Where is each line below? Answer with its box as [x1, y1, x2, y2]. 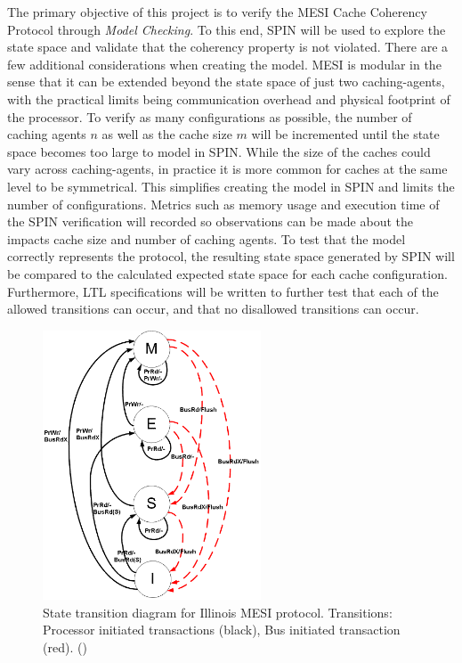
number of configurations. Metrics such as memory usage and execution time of [7, 194, 440, 213]
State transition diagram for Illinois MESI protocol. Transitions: [43, 602, 393, 621]
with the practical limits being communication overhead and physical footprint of [7, 89, 450, 108]
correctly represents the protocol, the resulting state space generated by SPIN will [7, 247, 455, 266]
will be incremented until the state [251, 125, 440, 143]
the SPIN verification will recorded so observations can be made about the [7, 212, 413, 231]
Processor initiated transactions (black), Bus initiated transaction [43, 620, 401, 639]
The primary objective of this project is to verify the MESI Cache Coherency [7, 3, 427, 20]
